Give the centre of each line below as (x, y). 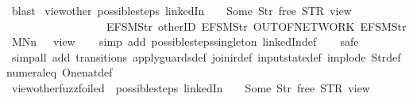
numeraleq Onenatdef (60, 72)
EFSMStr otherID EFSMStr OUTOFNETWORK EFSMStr (256, 26)
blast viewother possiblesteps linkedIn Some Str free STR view (181, 10)
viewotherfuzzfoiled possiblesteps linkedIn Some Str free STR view (191, 87)
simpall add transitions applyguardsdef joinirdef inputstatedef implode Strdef (206, 56)
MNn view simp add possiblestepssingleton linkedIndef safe (185, 41)
